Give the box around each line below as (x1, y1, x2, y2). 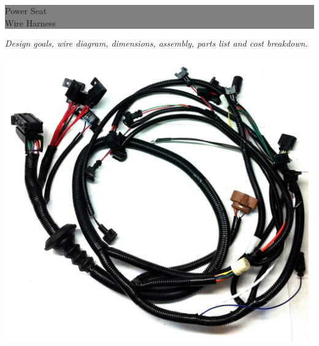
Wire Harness (5, 16, 56, 29)
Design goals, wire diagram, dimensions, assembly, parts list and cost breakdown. (5, 37, 308, 50)
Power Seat (5, 4, 47, 17)
